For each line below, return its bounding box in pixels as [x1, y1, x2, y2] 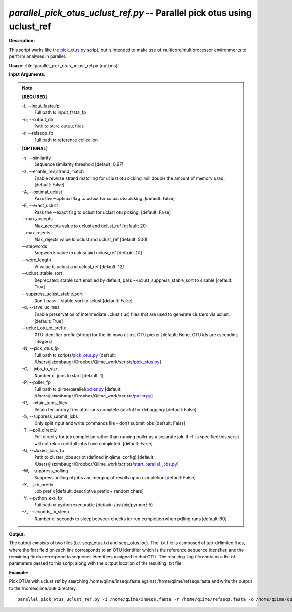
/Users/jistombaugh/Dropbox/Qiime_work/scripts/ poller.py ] [34, 393, 153, 399]
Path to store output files [34, 123, 84, 129]
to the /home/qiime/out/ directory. [9, 585, 77, 591]
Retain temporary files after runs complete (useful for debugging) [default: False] [34, 407, 197, 413]
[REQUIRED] [22, 94, 47, 100]
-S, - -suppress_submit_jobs [22, 414, 78, 419]
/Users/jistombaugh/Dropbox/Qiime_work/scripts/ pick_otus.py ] [34, 359, 161, 365]
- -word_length [22, 257, 51, 263]
